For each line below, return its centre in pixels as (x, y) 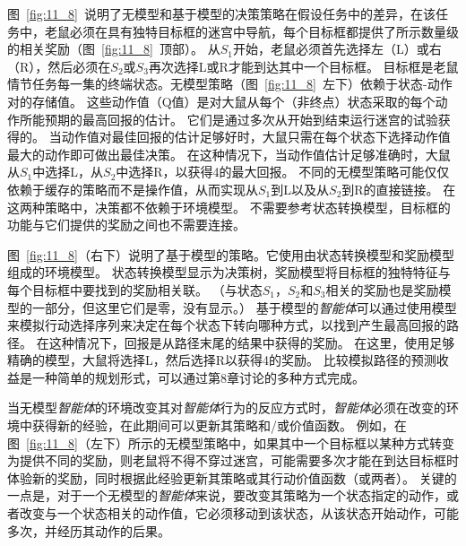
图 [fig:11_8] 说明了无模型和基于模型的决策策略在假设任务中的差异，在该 (221, 13)
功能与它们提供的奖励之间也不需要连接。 (126, 225)
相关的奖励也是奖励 (382, 289)
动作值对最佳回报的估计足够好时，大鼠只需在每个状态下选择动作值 (256, 137)
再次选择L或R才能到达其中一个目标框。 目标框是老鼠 (303, 66)
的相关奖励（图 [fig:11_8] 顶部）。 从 (114, 49)
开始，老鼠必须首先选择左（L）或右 (337, 49)
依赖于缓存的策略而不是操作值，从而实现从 (133, 189)
